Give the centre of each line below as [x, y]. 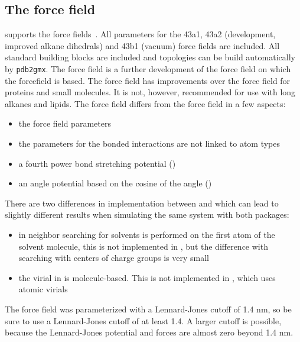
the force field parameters [65, 123]
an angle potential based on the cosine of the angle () [115, 183]
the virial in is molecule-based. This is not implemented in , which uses [147, 277]
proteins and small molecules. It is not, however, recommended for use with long [150, 92]
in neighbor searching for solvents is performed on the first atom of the [147, 234]
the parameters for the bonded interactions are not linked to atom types [149, 143]
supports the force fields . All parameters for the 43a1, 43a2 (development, [140, 34]
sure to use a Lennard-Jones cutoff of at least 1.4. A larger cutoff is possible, [143, 320]
